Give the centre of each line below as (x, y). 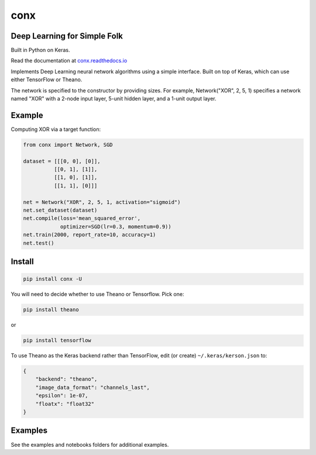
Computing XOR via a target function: (56, 129)
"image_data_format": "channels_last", (93, 387)
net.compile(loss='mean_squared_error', (82, 218)
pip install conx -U (52, 279)
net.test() (39, 243)
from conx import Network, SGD (68, 144)
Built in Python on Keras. (40, 50)
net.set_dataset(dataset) (60, 210)
